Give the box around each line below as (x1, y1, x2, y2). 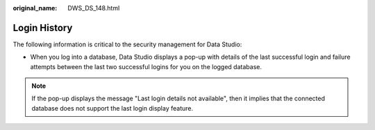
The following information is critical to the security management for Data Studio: (12, 40, 242, 48)
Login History (12, 21, 73, 34)
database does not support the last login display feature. (31, 104, 194, 112)
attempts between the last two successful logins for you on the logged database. (30, 62, 262, 71)
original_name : (12, 4, 58, 12)
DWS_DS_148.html (67, 4, 120, 12)
